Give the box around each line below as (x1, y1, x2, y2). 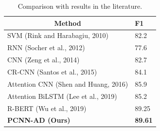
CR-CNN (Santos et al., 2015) (7, 66, 97, 76)
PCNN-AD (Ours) (7, 115, 71, 125)
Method (54, 18, 81, 28)
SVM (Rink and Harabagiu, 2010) (7, 30, 108, 40)
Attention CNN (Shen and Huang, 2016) (7, 78, 128, 89)
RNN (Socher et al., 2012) (7, 42, 85, 53)
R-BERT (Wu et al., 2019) (7, 103, 87, 113)
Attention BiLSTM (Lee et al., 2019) (7, 91, 117, 101)
